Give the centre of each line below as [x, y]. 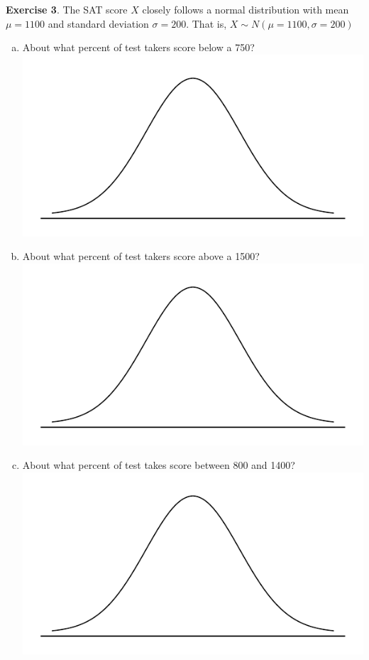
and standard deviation [98, 23]
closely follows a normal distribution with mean [246, 9]
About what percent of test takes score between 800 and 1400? [159, 465]
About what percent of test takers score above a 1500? [141, 256]
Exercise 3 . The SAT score [67, 9]
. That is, [206, 23]
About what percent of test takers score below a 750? [138, 47]
